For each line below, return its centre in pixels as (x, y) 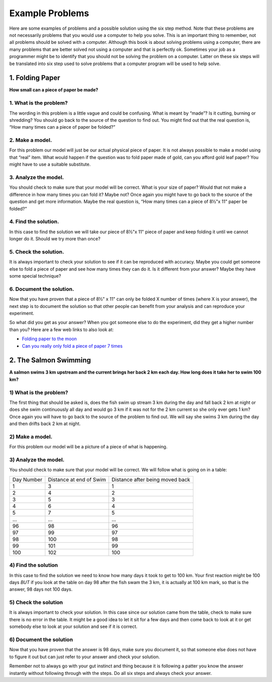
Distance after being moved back (151, 480)
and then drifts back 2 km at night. (45, 424)
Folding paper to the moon (49, 339)
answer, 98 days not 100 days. (41, 589)
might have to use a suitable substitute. (50, 165)
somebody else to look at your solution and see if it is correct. (74, 626)
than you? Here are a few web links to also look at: (61, 329)
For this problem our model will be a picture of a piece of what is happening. (88, 447)
